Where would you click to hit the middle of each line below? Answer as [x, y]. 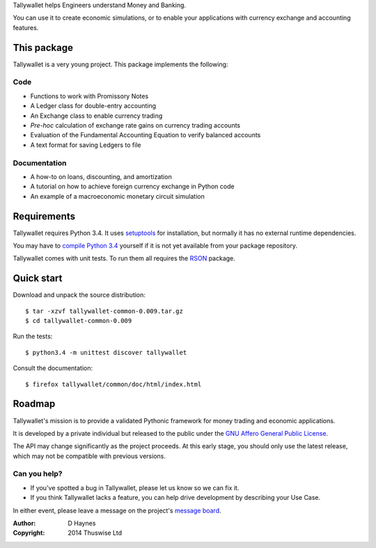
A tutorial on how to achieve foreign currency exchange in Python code [132, 187]
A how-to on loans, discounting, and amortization [101, 176]
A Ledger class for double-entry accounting [93, 106]
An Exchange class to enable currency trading [96, 116]
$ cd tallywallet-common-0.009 [79, 321]
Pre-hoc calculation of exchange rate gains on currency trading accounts [135, 125]
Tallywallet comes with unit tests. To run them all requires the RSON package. [124, 259]
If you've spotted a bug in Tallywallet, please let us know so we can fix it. [135, 487]
